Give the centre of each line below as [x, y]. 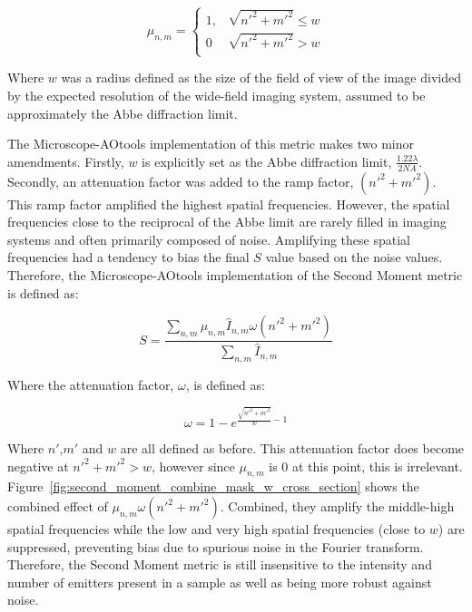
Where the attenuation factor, [91, 385]
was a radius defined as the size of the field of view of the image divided [261, 78]
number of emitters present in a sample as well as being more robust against [220, 582]
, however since [193, 466]
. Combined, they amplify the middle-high [337, 506]
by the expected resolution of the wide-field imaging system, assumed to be [216, 96]
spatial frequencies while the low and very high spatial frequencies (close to [216, 529]
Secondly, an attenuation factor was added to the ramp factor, [181, 181]
